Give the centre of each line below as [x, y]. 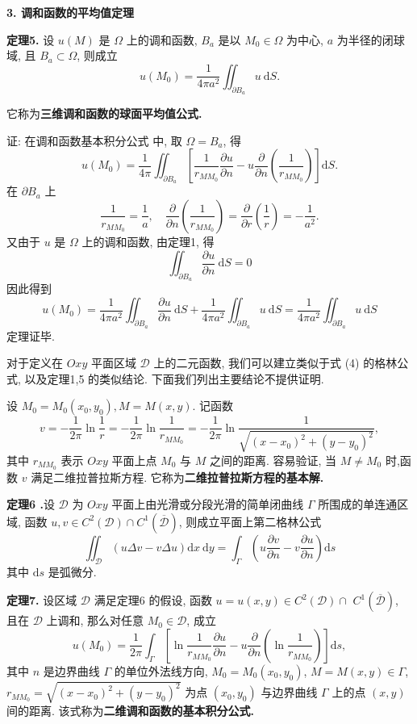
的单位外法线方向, [161, 670]
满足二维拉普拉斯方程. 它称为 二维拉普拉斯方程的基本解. [177, 477]
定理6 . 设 [31, 504]
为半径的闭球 [371, 39]
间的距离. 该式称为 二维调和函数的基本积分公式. [131, 711]
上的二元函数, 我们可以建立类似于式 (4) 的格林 [275, 363]
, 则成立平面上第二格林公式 [250, 521]
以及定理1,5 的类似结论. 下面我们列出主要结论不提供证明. [174, 378]
